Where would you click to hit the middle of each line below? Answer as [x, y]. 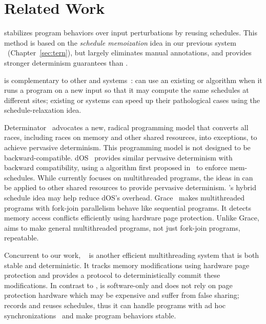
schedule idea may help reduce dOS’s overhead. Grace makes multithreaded [125, 198]
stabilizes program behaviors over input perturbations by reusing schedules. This [131, 33]
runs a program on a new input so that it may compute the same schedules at [127, 90]
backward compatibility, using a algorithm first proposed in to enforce [116, 167]
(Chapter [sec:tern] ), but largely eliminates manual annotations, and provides [129, 53]
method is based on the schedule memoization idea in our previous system [120, 42]
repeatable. [22, 238]
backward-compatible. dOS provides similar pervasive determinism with [118, 157]
